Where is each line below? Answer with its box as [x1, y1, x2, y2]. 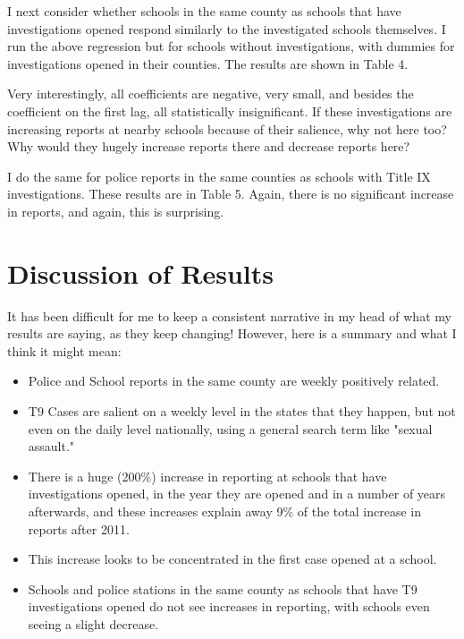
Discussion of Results [7, 254, 274, 291]
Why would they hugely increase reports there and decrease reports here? [7, 137, 410, 156]
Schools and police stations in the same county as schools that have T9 [28, 579, 418, 598]
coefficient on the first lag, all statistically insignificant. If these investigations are [7, 101, 452, 120]
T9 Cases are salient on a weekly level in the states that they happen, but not [28, 402, 456, 421]
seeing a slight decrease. [28, 614, 159, 633]
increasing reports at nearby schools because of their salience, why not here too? [7, 119, 447, 138]
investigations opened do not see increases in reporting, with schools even [28, 597, 430, 616]
